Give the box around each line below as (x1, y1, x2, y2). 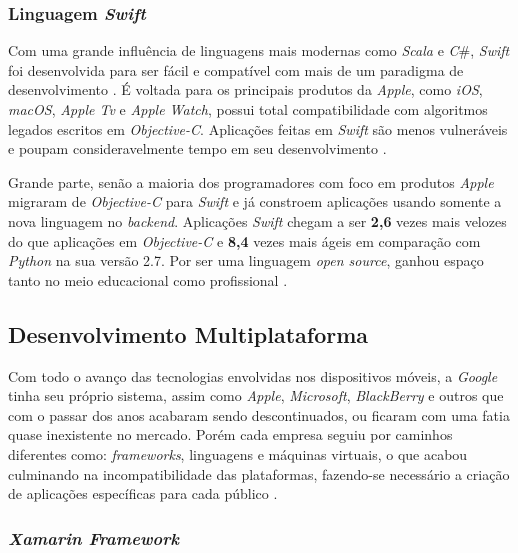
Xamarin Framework (8, 525, 180, 550)
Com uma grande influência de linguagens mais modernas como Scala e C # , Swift (8, 40, 510, 61)
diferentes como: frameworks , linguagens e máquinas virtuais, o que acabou (8, 443, 468, 464)
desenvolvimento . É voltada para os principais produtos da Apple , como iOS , (8, 79, 483, 100)
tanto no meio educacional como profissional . (8, 269, 288, 290)
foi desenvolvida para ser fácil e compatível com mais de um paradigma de (8, 59, 464, 80)
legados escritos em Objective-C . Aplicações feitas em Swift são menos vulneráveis (8, 118, 508, 139)
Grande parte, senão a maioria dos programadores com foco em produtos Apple (8, 171, 494, 192)
